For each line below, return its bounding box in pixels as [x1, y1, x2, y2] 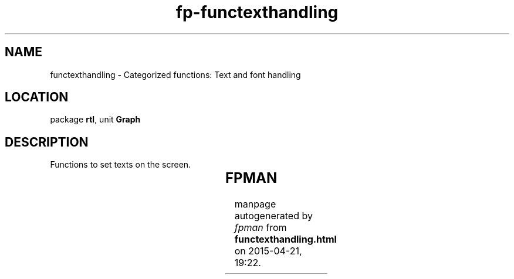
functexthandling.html [234, 233, 337, 246]
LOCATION [5, 90, 69, 105]
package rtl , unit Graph [50, 114, 141, 125]
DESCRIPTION [5, 134, 89, 149]
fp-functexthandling [175, 2, 339, 22]
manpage [234, 198, 276, 210]
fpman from [234, 222, 287, 234]
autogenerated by [234, 210, 313, 222]
